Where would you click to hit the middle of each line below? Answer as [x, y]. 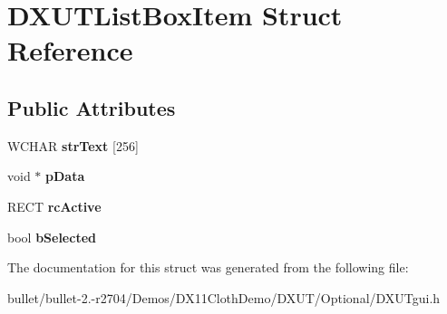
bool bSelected [52, 237]
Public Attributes [92, 107]
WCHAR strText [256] [73, 145]
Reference [70, 50]
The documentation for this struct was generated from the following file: [208, 267]
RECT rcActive [54, 206]
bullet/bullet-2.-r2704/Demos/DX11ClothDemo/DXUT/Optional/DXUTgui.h [224, 297]
